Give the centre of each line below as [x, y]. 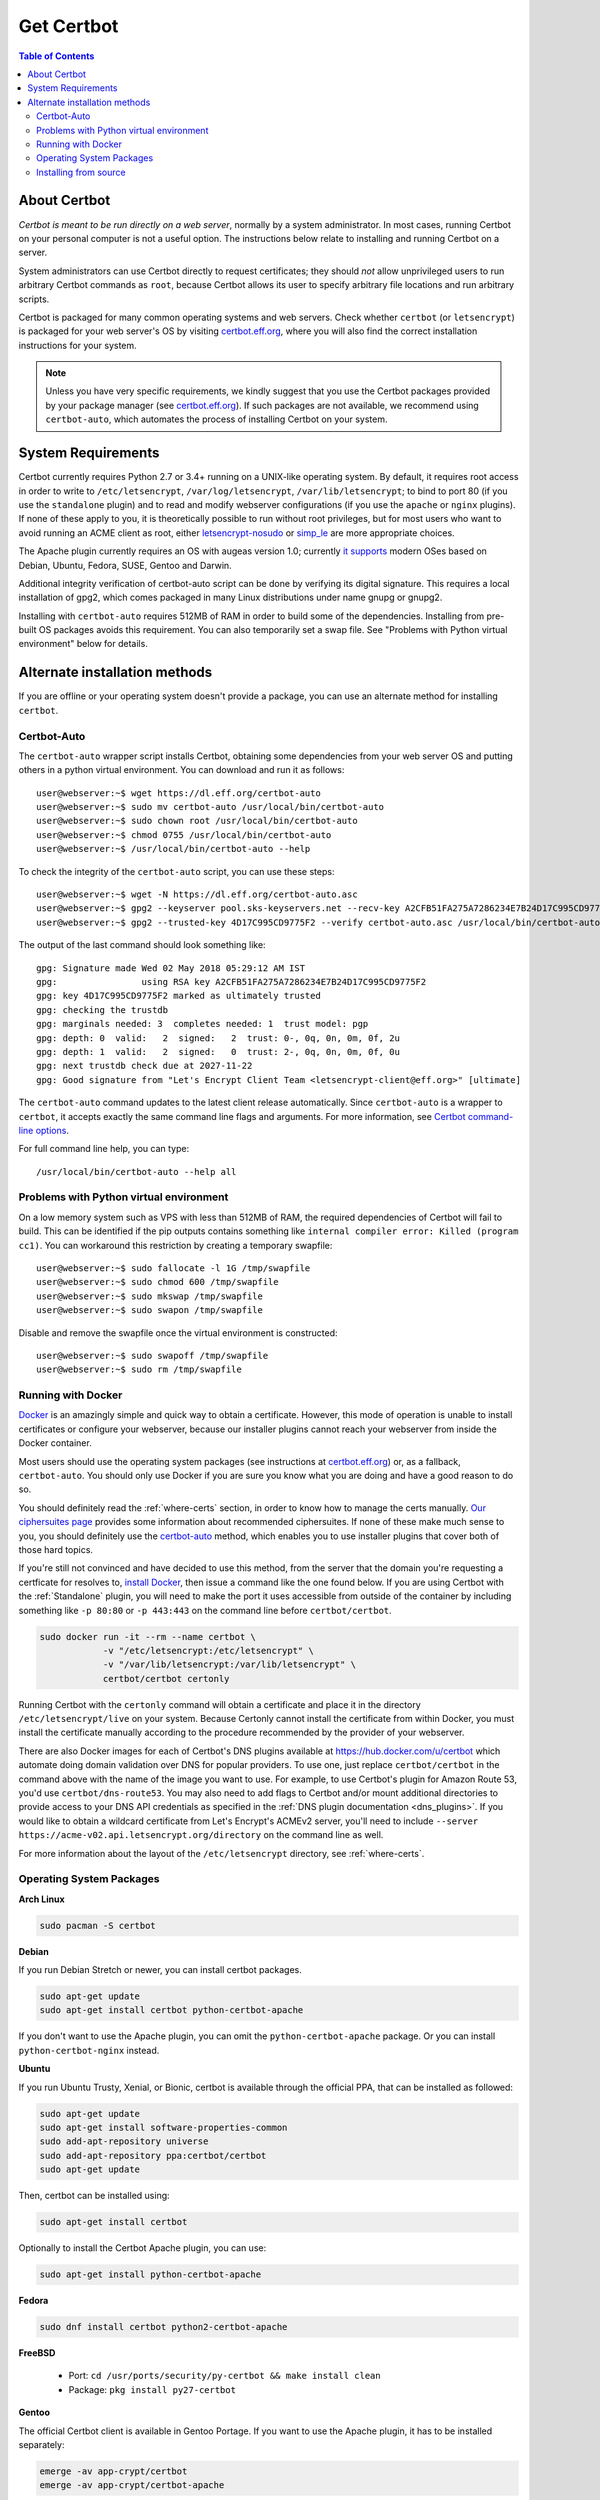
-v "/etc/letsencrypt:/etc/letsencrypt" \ [208, 1650]
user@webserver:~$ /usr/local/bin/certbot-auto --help [173, 849]
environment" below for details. [83, 644]
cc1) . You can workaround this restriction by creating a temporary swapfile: [175, 1245]
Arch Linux [41, 1899]
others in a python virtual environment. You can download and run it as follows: [181, 770]
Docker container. [55, 1443]
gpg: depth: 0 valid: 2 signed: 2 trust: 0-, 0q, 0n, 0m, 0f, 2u [218, 1038]
